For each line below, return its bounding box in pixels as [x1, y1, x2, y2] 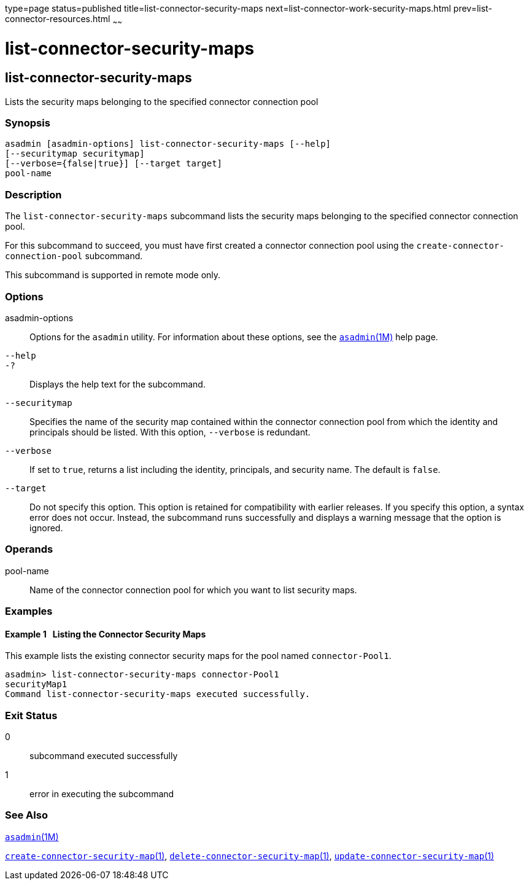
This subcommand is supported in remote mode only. [5, 270, 221, 281]
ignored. [29, 522, 63, 533]
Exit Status [5, 709, 58, 722]
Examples [5, 605, 53, 618]
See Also [5, 809, 48, 822]
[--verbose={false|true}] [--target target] [5, 158, 223, 169]
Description [5, 188, 62, 201]
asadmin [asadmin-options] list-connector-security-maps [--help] [5, 139, 331, 149]
